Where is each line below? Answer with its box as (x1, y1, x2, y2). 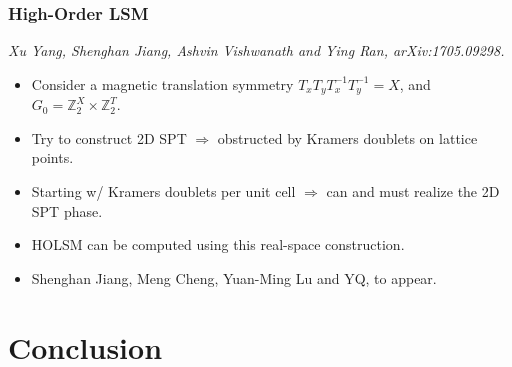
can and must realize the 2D (326, 181, 500, 202)
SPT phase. (31, 200, 103, 221)
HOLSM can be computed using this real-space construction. (31, 234, 405, 255)
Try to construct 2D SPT (31, 127, 187, 148)
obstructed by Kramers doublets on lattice (217, 127, 478, 148)
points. (31, 147, 74, 168)
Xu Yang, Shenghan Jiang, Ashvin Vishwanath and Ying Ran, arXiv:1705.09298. (8, 40, 505, 61)
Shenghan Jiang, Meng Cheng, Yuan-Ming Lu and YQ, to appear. (31, 267, 437, 288)
